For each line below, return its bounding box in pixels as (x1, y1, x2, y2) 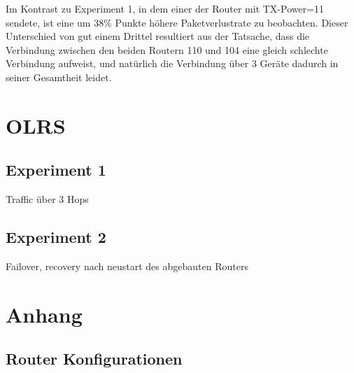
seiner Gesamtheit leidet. (6, 69, 112, 84)
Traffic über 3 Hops (6, 192, 89, 206)
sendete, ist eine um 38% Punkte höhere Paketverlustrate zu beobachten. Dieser (6, 15, 348, 29)
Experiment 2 (6, 226, 106, 248)
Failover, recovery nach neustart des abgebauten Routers (6, 258, 248, 273)
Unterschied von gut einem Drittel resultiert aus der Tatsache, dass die (6, 29, 310, 43)
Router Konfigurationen (6, 348, 183, 370)
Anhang (6, 300, 83, 328)
